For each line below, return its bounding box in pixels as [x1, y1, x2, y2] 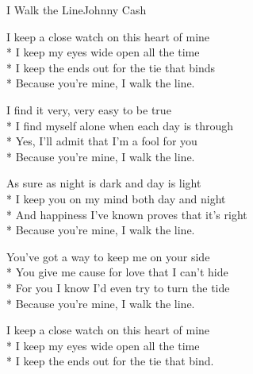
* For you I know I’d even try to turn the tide [6, 279, 230, 295]
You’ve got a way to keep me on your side [6, 248, 210, 264]
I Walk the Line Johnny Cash [6, 2, 147, 17]
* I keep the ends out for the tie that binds [6, 59, 216, 75]
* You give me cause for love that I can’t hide [6, 264, 228, 280]
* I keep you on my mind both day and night [6, 190, 226, 206]
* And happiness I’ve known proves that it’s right [6, 206, 247, 222]
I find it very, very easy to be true [6, 101, 171, 118]
